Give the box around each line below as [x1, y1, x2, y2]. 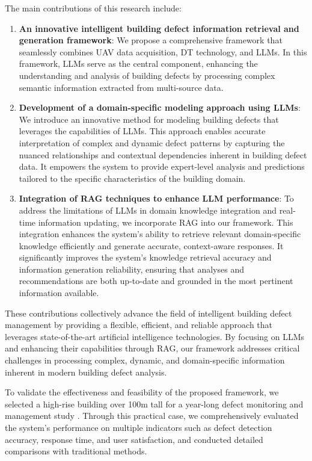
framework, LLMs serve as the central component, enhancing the [19, 57, 258, 70]
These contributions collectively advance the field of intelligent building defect [5, 306, 292, 319]
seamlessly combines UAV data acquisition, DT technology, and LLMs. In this [19, 45, 307, 58]
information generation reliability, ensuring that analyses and [19, 262, 244, 275]
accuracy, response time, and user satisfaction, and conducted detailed [5, 433, 263, 445]
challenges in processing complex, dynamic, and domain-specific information [5, 354, 285, 367]
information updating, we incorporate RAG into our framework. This [38, 215, 293, 228]
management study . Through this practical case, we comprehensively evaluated [5, 409, 299, 422]
